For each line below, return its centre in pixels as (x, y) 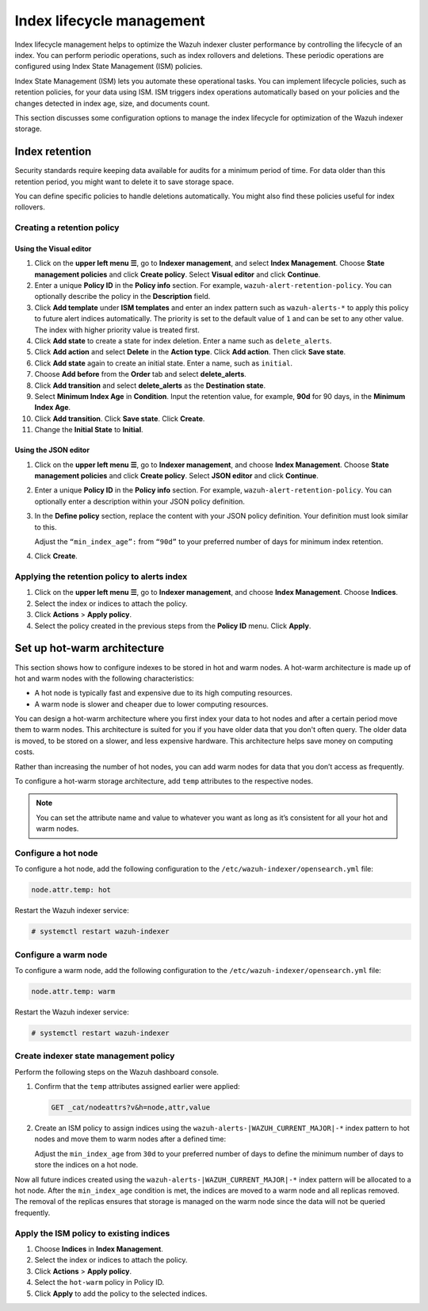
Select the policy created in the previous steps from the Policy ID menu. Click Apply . (173, 626)
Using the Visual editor (53, 248)
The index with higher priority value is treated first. (117, 330)
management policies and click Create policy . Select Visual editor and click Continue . (178, 274)
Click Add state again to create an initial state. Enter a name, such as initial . (164, 363)
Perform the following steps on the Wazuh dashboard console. (117, 1071)
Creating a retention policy (67, 228)
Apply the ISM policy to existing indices (92, 1233)
